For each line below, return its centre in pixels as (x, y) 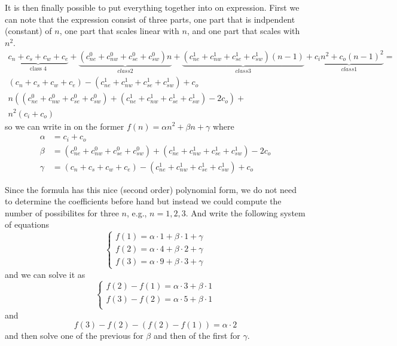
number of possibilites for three (62, 212)
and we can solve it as (45, 274)
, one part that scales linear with (119, 31)
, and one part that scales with (243, 31)
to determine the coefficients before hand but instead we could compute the (143, 201)
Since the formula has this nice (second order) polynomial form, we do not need (151, 189)
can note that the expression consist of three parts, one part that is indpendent (150, 19)
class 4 (38, 69)
